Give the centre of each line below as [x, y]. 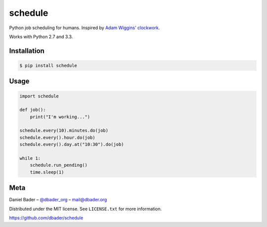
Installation [27, 51]
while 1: [30, 159]
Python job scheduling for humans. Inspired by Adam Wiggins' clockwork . [85, 28]
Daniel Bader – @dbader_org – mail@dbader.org [58, 200]
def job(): [33, 110]
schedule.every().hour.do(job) [58, 137]
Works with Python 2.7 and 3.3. [41, 37]
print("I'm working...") [60, 117]
